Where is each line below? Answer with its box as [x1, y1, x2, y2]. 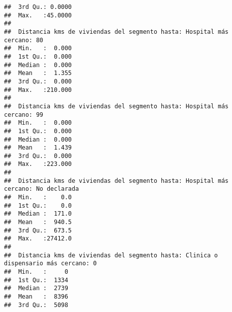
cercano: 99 [4, 111, 43, 118]
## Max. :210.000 [4, 86, 72, 93]
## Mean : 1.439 [4, 144, 72, 152]
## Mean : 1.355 [4, 70, 72, 77]
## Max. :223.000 [4, 160, 72, 168]
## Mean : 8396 [4, 293, 68, 300]
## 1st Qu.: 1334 [4, 276, 68, 284]
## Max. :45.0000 [4, 11, 72, 19]
